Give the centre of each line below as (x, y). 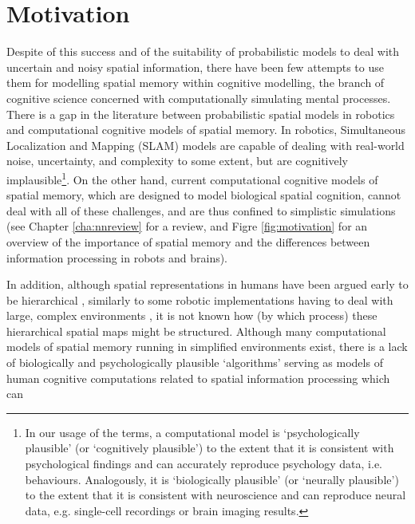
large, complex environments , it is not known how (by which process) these (192, 315)
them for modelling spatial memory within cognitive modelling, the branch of (196, 83)
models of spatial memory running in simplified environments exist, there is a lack (207, 347)
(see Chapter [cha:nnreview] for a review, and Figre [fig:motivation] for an (187, 226)
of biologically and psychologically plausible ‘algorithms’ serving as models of (195, 362)
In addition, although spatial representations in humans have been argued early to (207, 284)
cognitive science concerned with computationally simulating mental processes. (199, 98)
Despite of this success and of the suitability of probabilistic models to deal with (203, 51)
